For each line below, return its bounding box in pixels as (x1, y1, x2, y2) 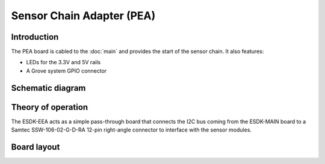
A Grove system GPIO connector (26, 67, 107, 74)
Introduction (11, 32, 59, 42)
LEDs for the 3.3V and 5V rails (26, 59, 101, 66)
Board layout (11, 142, 60, 152)
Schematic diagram (11, 83, 86, 93)
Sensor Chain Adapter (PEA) (11, 9, 156, 22)
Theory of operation (11, 102, 88, 112)
